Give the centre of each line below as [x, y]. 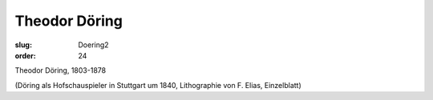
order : [25, 55]
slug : [23, 45]
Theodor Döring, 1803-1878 [61, 70]
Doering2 [93, 45]
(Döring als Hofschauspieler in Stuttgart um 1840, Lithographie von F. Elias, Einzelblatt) [158, 85]
